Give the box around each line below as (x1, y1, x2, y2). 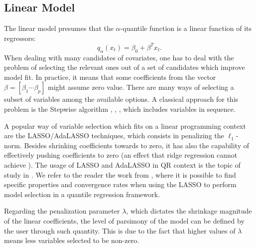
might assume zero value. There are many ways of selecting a (48, 82, 234, 92)
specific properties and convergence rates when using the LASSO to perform (4, 179, 237, 190)
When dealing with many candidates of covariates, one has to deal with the (4, 52, 234, 62)
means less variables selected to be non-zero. (4, 235, 139, 246)
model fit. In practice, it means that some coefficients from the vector (4, 71, 216, 82)
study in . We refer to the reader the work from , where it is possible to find (4, 169, 236, 180)
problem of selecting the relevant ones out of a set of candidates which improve (4, 62, 245, 72)
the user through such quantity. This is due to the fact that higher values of (4, 225, 236, 236)
